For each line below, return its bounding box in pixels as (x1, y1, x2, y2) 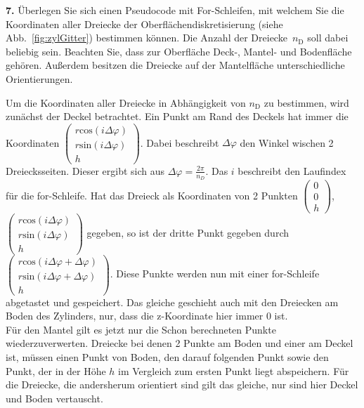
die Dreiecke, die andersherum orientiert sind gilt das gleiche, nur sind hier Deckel (6, 377, 358, 392)
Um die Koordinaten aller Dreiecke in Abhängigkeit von (6, 95, 246, 110)
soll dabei (307, 30, 349, 45)
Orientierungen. (6, 71, 73, 86)
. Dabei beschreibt (140, 135, 219, 150)
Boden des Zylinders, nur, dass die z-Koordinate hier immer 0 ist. (6, 308, 288, 323)
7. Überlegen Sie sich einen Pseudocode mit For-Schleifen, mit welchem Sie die (6, 3, 344, 17)
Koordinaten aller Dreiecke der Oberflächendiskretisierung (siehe (6, 16, 283, 31)
